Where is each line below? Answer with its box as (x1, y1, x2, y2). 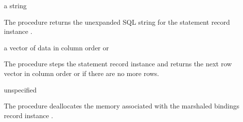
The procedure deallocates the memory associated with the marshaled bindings (4, 101, 240, 111)
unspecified (4, 84, 37, 94)
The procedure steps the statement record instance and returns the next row (4, 59, 232, 69)
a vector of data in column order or (4, 42, 109, 52)
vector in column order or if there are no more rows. (4, 68, 159, 78)
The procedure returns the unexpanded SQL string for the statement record (4, 16, 230, 27)
